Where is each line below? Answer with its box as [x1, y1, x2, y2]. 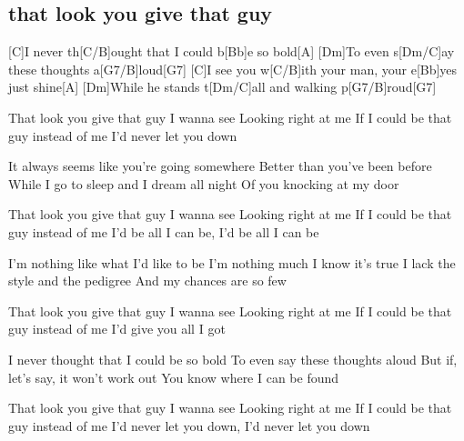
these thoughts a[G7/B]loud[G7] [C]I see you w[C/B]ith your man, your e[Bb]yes [8, 59, 458, 78]
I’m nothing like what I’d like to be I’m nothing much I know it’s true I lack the [8, 253, 456, 272]
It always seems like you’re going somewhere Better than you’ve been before [8, 156, 432, 175]
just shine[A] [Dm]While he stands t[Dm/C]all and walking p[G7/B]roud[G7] [8, 77, 437, 96]
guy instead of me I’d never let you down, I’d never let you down [8, 416, 370, 435]
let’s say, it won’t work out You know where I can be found [8, 367, 339, 386]
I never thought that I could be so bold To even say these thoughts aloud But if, [8, 349, 458, 368]
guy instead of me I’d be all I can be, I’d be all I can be [8, 222, 319, 241]
